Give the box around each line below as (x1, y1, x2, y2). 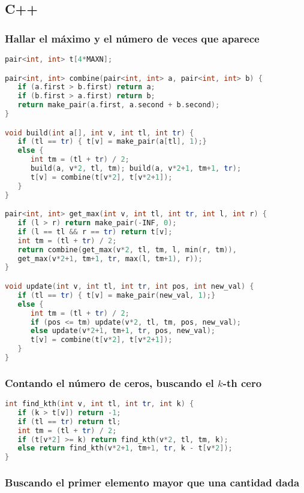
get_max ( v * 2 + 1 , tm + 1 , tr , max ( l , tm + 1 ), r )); (17, 254, 203, 263)
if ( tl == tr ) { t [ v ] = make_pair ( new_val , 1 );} (17, 291, 216, 300)
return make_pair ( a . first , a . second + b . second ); (17, 101, 220, 110)
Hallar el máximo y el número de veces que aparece (5, 31, 260, 46)
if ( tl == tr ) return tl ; (17, 417, 121, 426)
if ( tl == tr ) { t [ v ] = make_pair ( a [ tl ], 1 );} (17, 137, 207, 146)
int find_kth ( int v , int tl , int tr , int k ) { (5, 400, 194, 409)
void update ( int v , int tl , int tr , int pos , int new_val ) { (5, 282, 254, 291)
